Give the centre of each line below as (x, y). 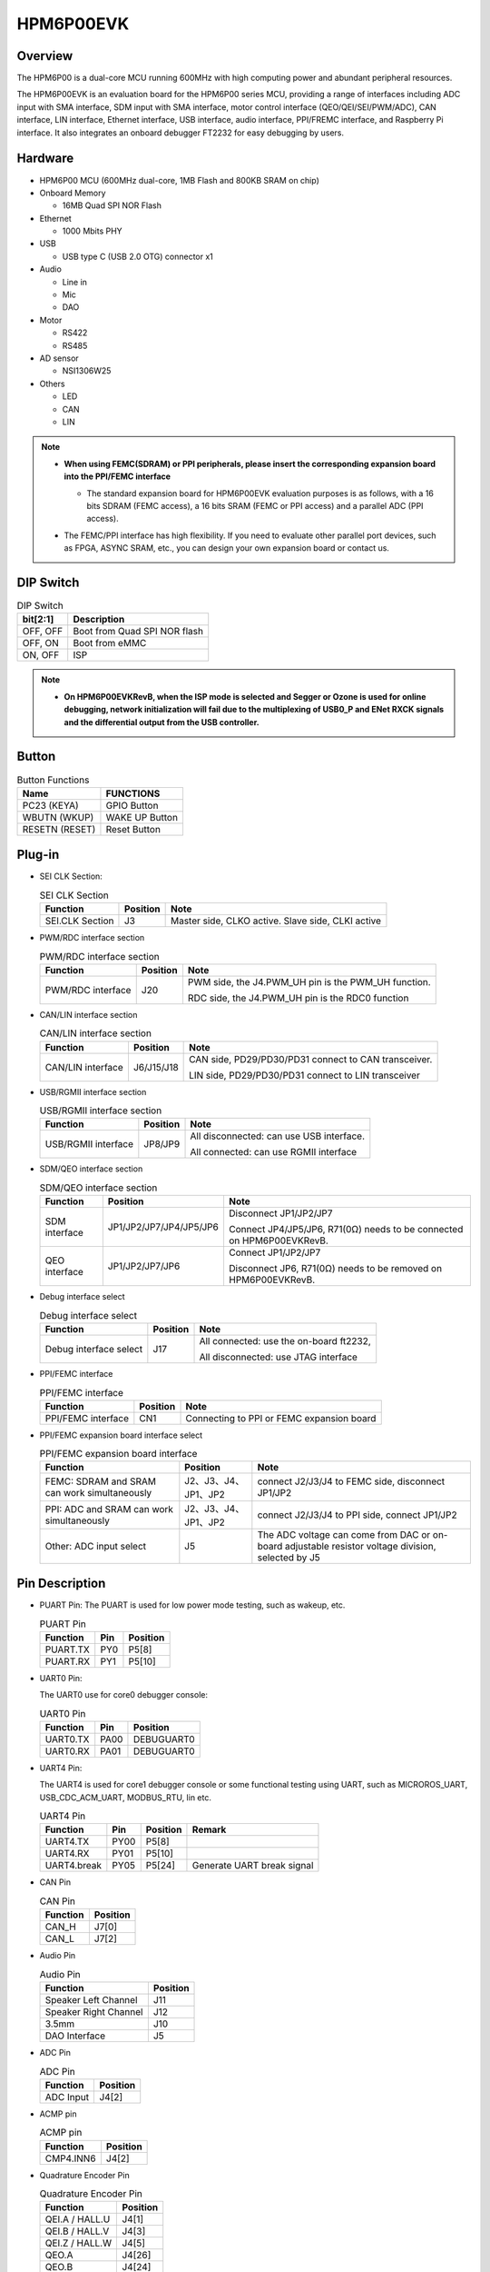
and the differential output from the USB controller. (162, 722)
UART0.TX (67, 1739)
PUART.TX (67, 1649)
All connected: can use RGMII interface (274, 1152)
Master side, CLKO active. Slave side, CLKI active (275, 921)
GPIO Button (132, 805)
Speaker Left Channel (91, 1999)
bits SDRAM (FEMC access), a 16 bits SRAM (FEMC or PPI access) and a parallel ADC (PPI (255, 505)
